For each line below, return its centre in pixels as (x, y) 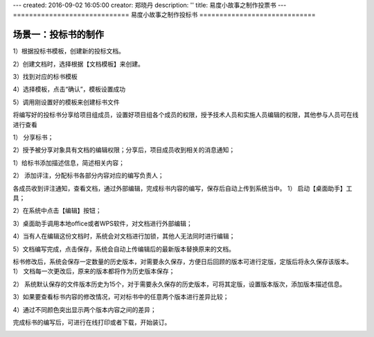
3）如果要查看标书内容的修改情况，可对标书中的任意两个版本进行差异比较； (121, 297)
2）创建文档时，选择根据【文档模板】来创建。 (79, 64)
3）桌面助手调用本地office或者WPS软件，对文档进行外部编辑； (103, 223)
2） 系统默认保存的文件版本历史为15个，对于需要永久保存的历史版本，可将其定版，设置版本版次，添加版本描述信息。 (179, 284)
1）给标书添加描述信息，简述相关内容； (69, 162)
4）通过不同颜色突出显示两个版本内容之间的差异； (85, 309)
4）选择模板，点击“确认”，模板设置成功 (69, 89)
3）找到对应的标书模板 (45, 77)
